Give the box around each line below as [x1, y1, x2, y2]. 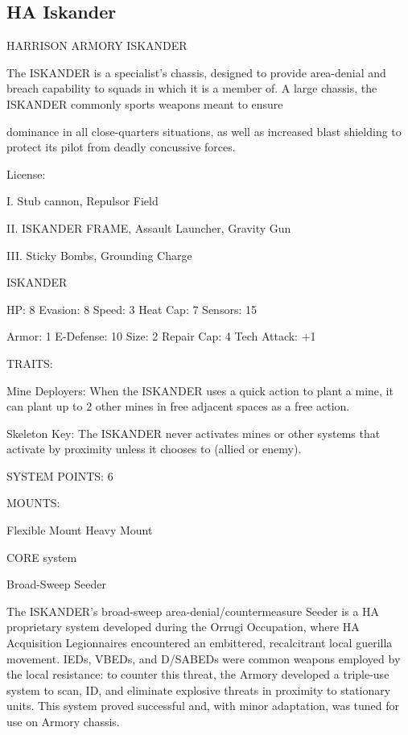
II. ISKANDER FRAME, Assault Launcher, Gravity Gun [6, 219, 291, 236]
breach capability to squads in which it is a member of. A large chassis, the [6, 80, 377, 97]
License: [6, 165, 46, 182]
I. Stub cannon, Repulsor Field [6, 192, 159, 209]
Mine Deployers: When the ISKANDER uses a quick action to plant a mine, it [6, 382, 394, 398]
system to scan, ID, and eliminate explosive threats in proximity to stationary [6, 681, 391, 698]
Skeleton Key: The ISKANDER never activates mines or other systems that [6, 424, 381, 441]
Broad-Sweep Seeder [6, 576, 106, 593]
